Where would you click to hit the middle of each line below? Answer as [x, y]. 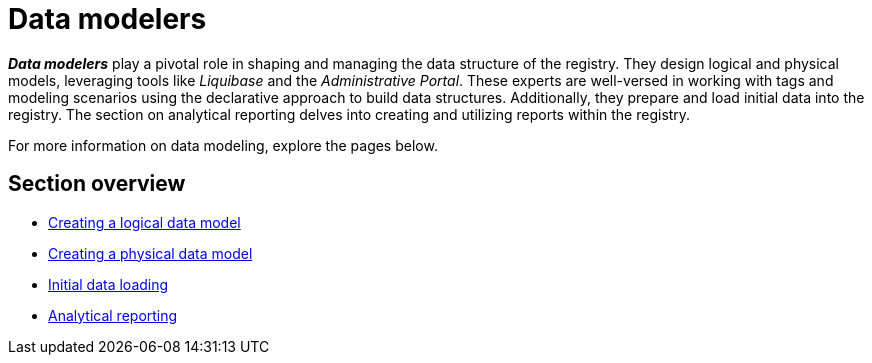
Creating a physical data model [150, 253]
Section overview [97, 184]
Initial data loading [108, 284]
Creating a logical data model [144, 222]
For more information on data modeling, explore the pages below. [223, 145]
